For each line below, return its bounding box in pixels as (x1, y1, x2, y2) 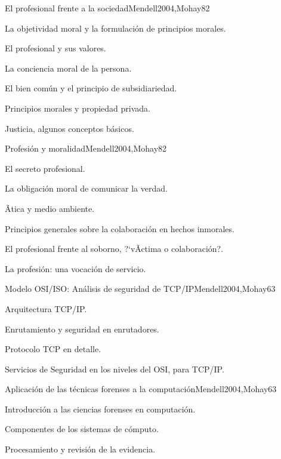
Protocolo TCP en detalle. (5, 343, 101, 355)
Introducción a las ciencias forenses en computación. (5, 402, 196, 415)
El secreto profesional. (5, 162, 85, 174)
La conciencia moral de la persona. (5, 61, 132, 74)
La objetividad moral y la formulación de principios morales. (5, 21, 226, 34)
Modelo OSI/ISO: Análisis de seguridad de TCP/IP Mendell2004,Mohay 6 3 (5, 282, 276, 295)
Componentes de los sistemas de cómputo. (5, 423, 159, 435)
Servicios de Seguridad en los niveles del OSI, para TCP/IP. (5, 362, 224, 375)
